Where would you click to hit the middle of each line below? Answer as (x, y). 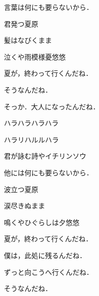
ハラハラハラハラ (31, 123)
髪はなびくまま (28, 40)
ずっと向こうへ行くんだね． (49, 272)
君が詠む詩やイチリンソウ (45, 156)
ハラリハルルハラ (31, 139)
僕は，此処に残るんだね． (45, 255)
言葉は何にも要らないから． (49, 7)
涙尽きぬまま (25, 206)
